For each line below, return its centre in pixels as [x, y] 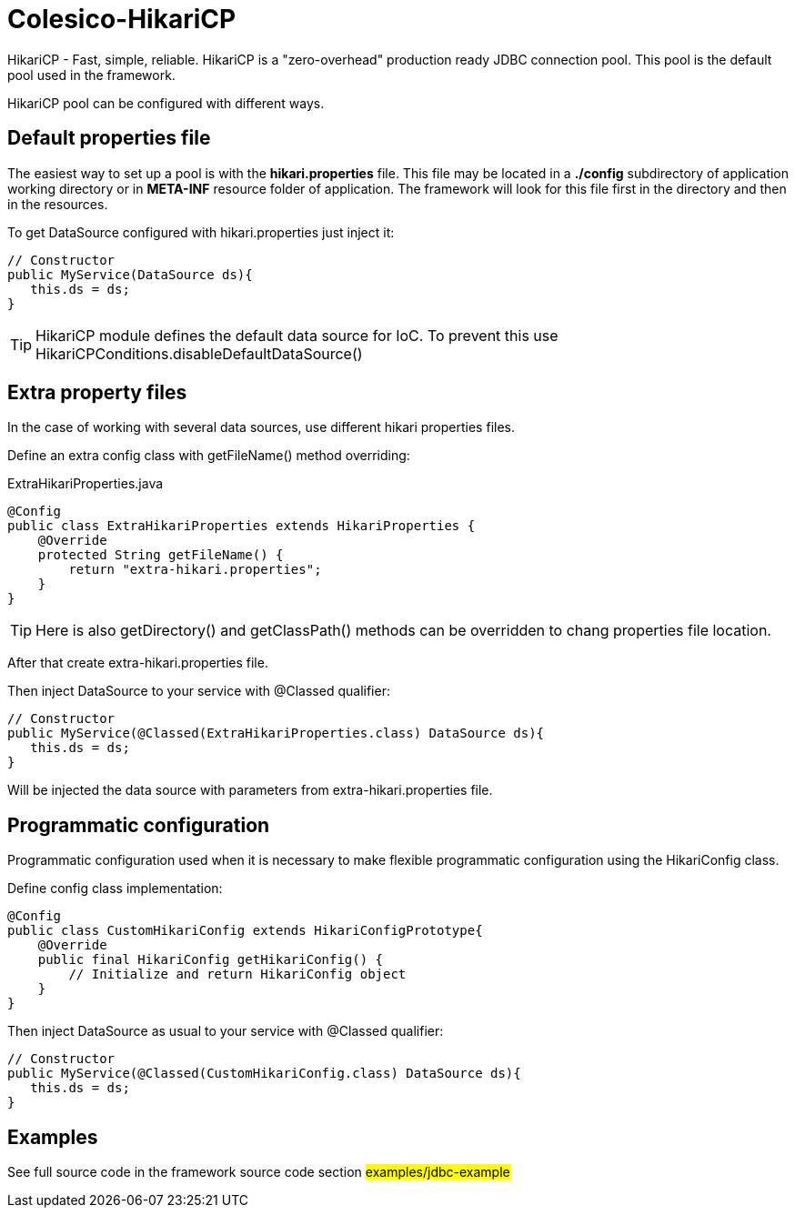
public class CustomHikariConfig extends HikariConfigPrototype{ [245, 931]
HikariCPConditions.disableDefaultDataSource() [199, 353]
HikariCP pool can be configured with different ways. [166, 103]
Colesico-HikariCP [122, 19]
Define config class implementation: [115, 889]
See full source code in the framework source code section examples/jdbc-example [259, 1172]
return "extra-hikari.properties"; [195, 570]
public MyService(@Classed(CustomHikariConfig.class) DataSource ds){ [264, 1074]
